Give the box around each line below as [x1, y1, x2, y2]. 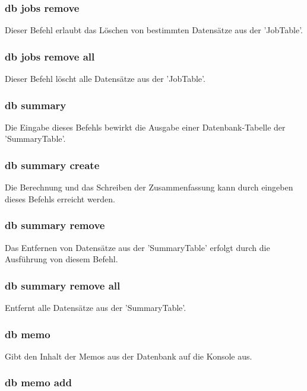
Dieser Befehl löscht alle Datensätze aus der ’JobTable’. [5, 72, 205, 85]
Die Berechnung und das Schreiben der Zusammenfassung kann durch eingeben [5, 181, 293, 193]
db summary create [5, 157, 100, 172]
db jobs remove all [5, 49, 95, 63]
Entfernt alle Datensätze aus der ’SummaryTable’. [5, 301, 186, 314]
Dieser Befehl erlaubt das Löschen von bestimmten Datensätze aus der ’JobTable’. [5, 24, 303, 36]
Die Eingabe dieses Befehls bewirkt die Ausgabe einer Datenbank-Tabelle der [5, 120, 286, 133]
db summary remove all [5, 278, 121, 293]
